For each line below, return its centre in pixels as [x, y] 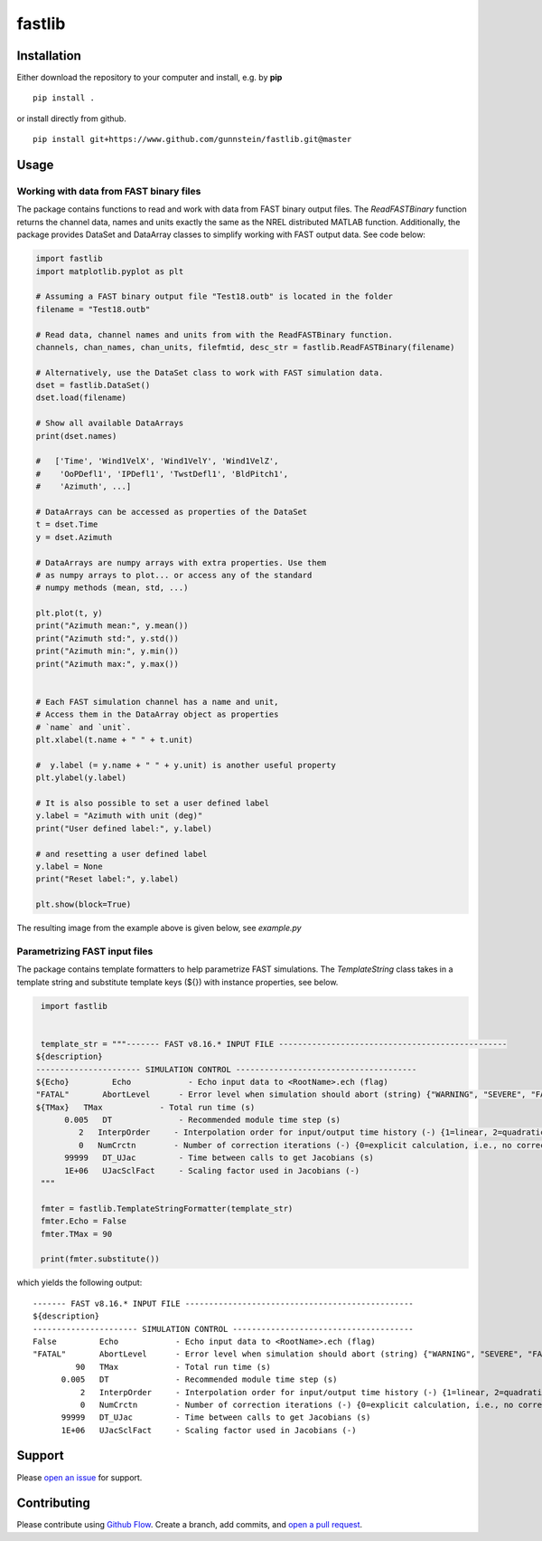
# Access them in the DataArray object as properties [157, 714]
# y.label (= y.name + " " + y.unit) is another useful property [186, 765]
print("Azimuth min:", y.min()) [107, 651]
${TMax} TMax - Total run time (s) [145, 1107]
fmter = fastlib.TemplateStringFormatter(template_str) [167, 1208]
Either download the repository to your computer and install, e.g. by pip [150, 78]
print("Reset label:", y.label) [107, 879]
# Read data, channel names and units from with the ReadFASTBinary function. [214, 334]
